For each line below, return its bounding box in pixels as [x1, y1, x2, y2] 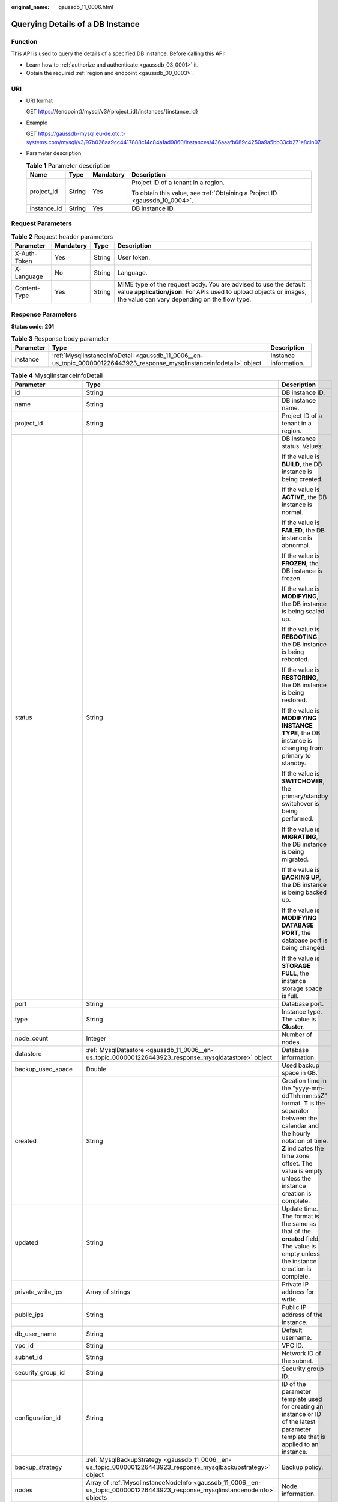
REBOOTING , [281, 633, 319, 641]
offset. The [281, 1159, 313, 1167]
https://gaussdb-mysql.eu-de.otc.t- [38, 130, 126, 138]
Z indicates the [281, 1144, 324, 1152]
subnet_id [14, 1352, 43, 1361]
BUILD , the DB [281, 460, 322, 468]
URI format [26, 97, 53, 105]
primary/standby [281, 792, 328, 800]
